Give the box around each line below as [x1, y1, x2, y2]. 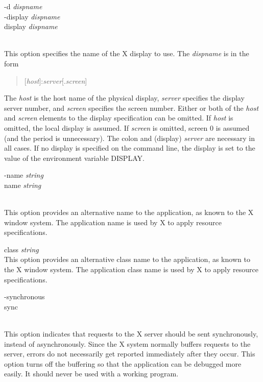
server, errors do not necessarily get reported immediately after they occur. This [4, 348, 255, 359]
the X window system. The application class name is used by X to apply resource [4, 264, 258, 275]
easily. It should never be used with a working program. [4, 368, 179, 379]
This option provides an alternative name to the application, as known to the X [4, 207, 254, 218]
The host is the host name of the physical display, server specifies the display [4, 92, 245, 103]
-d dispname [4, 1, 42, 11]
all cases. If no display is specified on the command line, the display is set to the [4, 142, 255, 153]
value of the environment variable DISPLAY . [4, 152, 145, 163]
